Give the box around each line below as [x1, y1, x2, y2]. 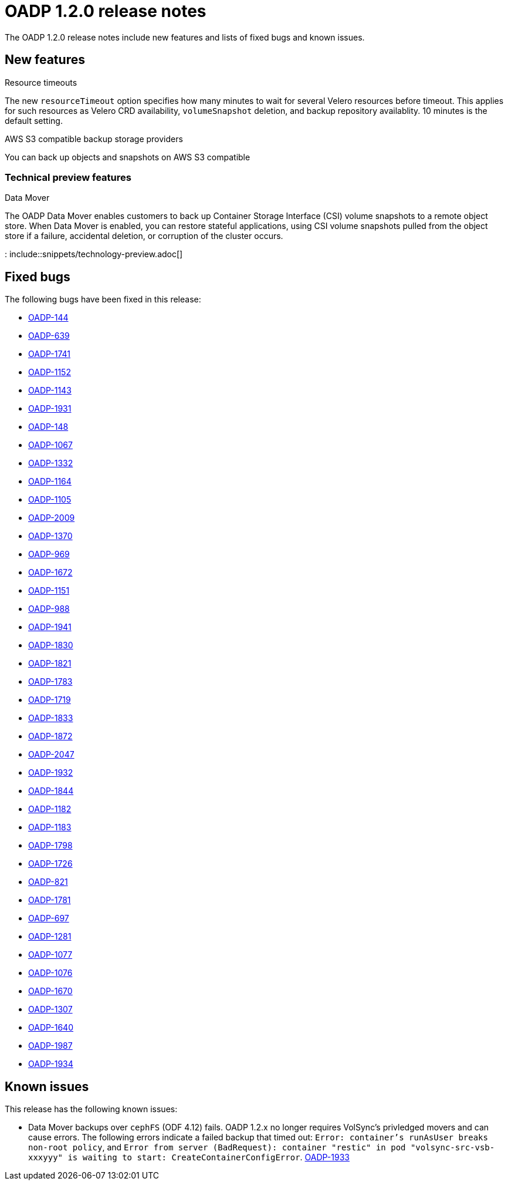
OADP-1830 [28, 640, 73, 651]
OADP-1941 [28, 622, 72, 632]
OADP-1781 [28, 895, 71, 905]
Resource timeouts [5, 77, 77, 87]
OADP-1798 [28, 840, 73, 851]
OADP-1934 [28, 1059, 73, 1069]
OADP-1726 [28, 859, 73, 869]
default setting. [5, 115, 63, 126]
